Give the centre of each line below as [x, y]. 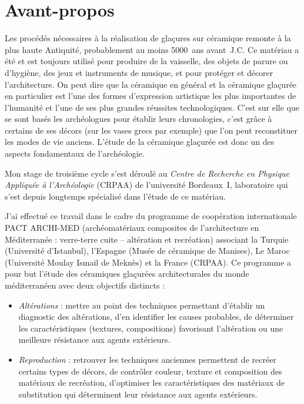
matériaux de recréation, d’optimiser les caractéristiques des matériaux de [151, 383]
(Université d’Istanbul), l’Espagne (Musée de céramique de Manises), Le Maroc [147, 251]
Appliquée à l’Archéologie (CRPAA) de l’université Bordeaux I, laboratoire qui [146, 185]
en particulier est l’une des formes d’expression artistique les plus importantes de [151, 96]
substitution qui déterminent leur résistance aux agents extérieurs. [138, 394]
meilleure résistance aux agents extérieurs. [94, 340]
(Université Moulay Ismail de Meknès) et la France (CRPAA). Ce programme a [148, 262]
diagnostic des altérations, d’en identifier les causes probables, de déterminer [156, 317]
